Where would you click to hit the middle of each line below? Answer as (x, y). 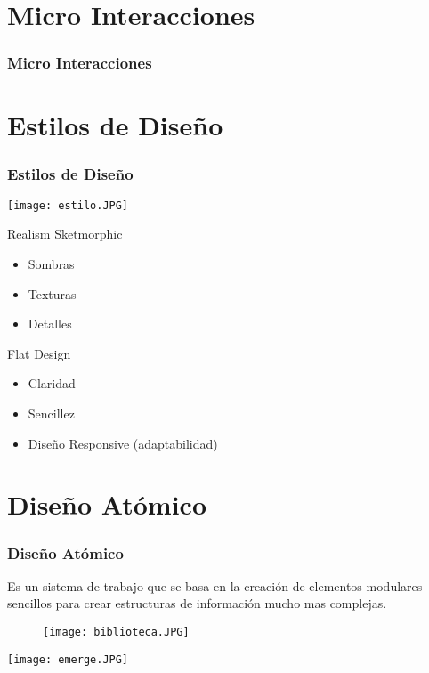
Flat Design (39, 353)
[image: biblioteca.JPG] (116, 632)
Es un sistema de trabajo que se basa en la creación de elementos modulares (215, 585)
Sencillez (51, 414)
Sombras (51, 264)
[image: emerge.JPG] (68, 659)
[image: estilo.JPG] (68, 205)
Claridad (52, 383)
